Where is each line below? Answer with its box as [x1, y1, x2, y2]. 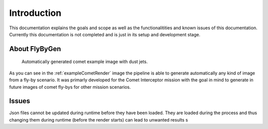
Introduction [9, 7, 62, 18]
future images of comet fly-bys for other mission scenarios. [9, 84, 131, 90]
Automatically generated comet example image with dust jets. [21, 59, 148, 64]
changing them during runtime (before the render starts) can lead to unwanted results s [9, 117, 188, 123]
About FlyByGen [9, 45, 62, 53]
